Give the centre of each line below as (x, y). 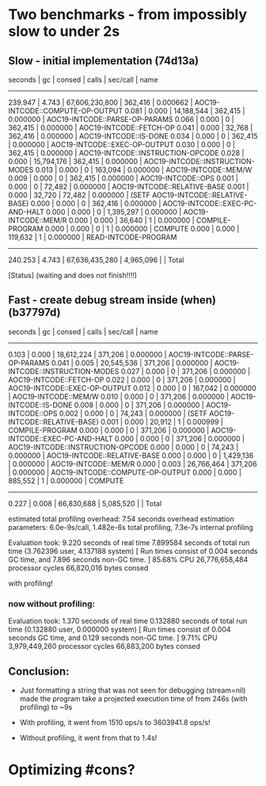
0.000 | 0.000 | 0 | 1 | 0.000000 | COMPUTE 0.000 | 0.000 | (142, 229)
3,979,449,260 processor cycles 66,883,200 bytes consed (104, 647)
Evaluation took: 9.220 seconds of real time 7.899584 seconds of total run (129, 542)
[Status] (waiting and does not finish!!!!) (72, 275)
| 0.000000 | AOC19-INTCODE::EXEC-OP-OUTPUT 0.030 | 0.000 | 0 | (122, 145)
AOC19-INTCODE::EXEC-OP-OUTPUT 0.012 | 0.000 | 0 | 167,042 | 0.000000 (132, 388)
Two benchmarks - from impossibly (128, 15)
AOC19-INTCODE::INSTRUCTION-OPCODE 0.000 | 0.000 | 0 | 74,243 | (123, 447)
